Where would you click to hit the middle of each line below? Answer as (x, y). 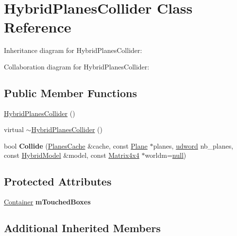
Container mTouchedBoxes (47, 202)
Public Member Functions (70, 93)
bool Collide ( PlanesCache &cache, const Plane (76, 145)
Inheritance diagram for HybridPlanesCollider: (73, 50)
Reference (38, 27)
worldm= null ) (166, 155)
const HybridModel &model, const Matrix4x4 (72, 155)
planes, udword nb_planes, (193, 145)
